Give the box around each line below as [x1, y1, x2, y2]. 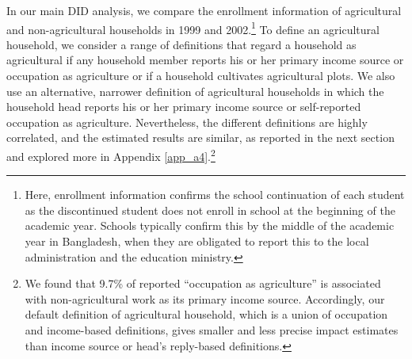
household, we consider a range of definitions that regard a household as [6, 36, 357, 52]
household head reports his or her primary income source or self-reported [6, 98, 361, 115]
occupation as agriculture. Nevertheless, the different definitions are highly [6, 113, 368, 130]
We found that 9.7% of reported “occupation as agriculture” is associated [25, 275, 381, 292]
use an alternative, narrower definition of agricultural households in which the [6, 82, 384, 99]
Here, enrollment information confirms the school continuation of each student [25, 186, 405, 203]
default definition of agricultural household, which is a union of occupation [25, 306, 388, 323]
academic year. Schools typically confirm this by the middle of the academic [25, 217, 395, 234]
